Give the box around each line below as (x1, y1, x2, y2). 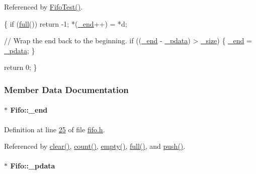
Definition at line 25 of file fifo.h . (4, 124, 105, 134)
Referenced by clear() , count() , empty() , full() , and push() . (4, 141, 186, 151)
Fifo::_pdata (10, 160, 55, 171)
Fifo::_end (10, 105, 48, 115)
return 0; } (4, 62, 37, 72)
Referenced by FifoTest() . (4, 2, 83, 12)
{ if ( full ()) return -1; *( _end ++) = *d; (4, 18, 127, 29)
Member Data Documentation (4, 83, 129, 96)
